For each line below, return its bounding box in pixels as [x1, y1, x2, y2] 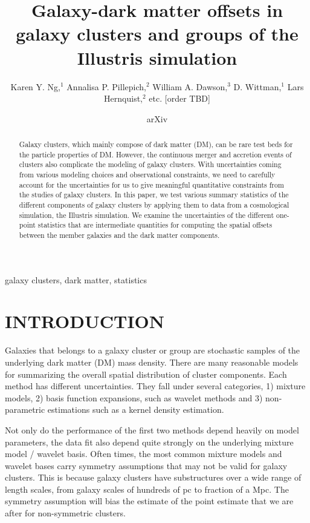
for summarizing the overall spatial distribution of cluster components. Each [5, 367, 287, 380]
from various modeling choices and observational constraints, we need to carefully [19, 169, 276, 180]
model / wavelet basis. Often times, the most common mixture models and [5, 447, 282, 460]
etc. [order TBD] [149, 92, 210, 105]
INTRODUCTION [5, 309, 165, 334]
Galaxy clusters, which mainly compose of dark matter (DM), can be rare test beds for [19, 139, 293, 150]
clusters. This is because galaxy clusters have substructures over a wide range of [5, 471, 302, 484]
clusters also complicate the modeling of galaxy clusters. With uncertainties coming [19, 159, 282, 169]
